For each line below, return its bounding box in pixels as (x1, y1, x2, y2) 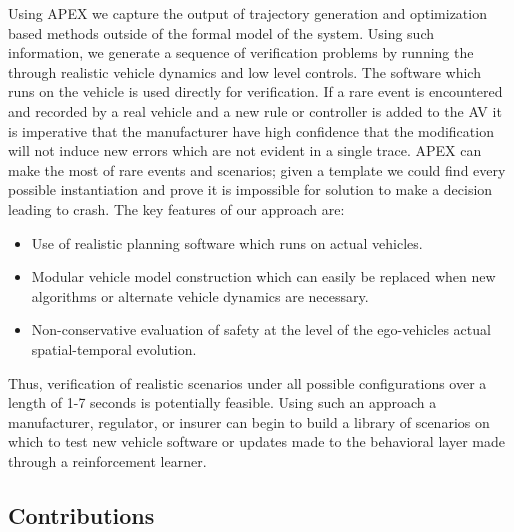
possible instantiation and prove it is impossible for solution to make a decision (8, 179, 493, 200)
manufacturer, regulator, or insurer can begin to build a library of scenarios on (8, 411, 490, 432)
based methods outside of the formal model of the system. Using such (8, 22, 434, 43)
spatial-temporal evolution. (31, 338, 197, 359)
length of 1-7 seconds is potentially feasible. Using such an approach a (8, 392, 437, 413)
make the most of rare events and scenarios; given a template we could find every (8, 159, 506, 180)
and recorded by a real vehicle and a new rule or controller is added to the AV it (8, 100, 502, 121)
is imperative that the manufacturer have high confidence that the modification (8, 120, 494, 141)
